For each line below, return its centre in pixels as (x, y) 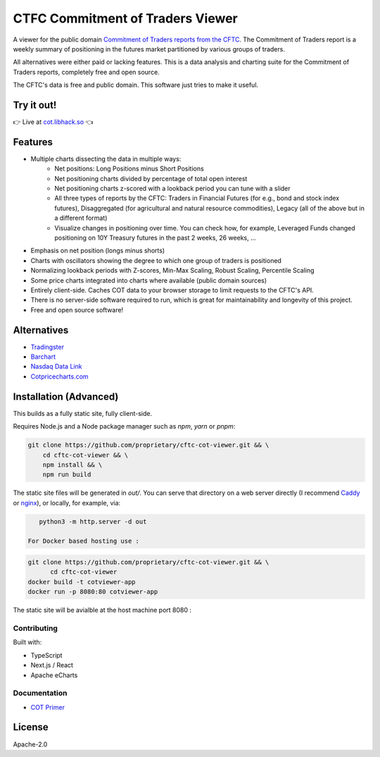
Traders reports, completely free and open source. (86, 72)
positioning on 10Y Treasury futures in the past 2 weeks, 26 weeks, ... (155, 238)
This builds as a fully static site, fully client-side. (83, 413)
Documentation (40, 693)
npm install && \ (72, 464)
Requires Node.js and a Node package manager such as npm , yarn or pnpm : (124, 426)
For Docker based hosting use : (84, 541)
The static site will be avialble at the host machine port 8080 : (102, 610)
